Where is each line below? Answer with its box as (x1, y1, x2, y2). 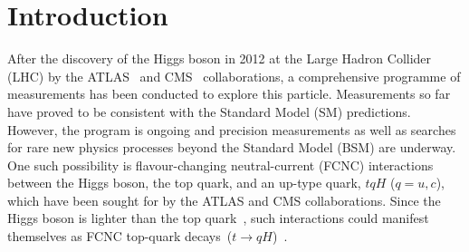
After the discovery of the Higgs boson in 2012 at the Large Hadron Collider (7, 49, 432, 68)
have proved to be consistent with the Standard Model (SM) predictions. (7, 102, 411, 121)
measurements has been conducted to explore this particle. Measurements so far (7, 84, 451, 103)
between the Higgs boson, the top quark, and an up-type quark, (7, 173, 361, 192)
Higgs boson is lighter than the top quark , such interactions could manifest (7, 208, 429, 228)
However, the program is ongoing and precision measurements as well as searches (7, 120, 456, 139)
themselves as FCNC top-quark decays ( (7, 227, 233, 246)
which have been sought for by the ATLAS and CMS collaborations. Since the (7, 190, 441, 209)
